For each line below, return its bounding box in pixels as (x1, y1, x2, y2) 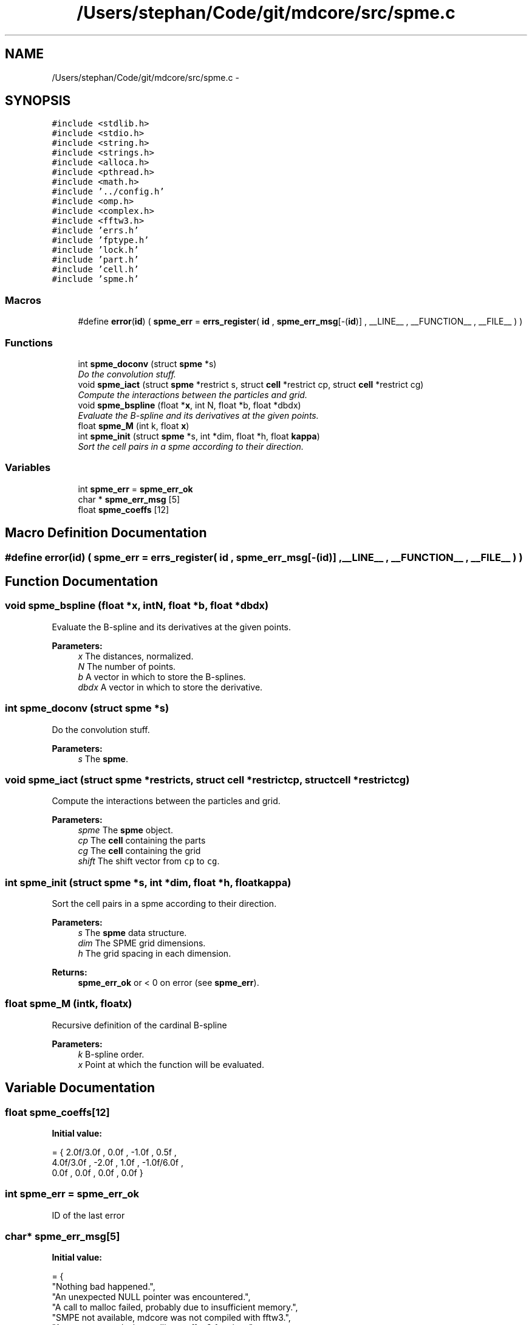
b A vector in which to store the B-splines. (78, 671, 246, 682)
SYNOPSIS (5, 93, 71, 109)
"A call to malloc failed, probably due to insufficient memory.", (52, 1302, 298, 1313)
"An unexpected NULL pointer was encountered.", (52, 1292, 251, 1303)
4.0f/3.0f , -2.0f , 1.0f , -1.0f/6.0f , (52, 1157, 183, 1168)
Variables (5, 461, 51, 474)
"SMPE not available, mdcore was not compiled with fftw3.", (52, 1312, 291, 1323)
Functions (5, 336, 53, 349)
